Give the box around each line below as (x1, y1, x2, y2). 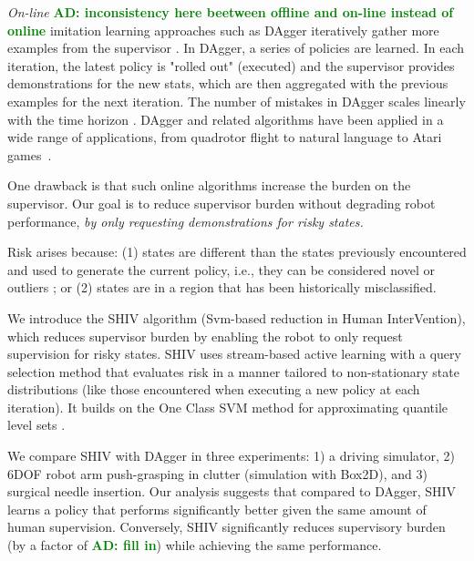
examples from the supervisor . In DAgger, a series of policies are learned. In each (7, 38, 465, 57)
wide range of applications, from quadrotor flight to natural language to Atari (7, 127, 442, 147)
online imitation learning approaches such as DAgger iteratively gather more (7, 20, 439, 39)
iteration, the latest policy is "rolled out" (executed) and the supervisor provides (7, 56, 455, 75)
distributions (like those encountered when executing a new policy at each (7, 380, 420, 399)
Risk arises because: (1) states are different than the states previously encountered (7, 242, 467, 261)
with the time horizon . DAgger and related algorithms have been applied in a (7, 109, 444, 128)
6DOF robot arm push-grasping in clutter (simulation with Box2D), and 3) (7, 464, 428, 483)
